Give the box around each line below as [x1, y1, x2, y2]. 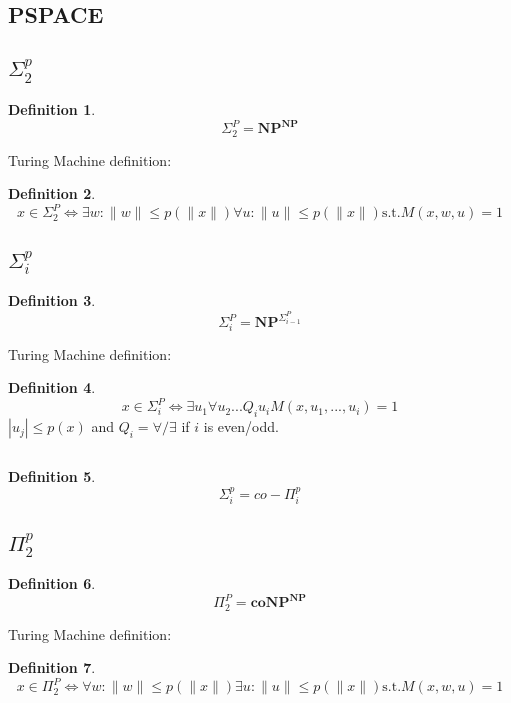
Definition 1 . [8, 98, 96, 119]
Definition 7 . [8, 657, 96, 678]
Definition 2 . [8, 183, 96, 204]
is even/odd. [203, 416, 279, 437]
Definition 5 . [8, 466, 96, 487]
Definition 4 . [8, 377, 96, 398]
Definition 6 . [8, 573, 96, 594]
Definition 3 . [8, 290, 96, 311]
